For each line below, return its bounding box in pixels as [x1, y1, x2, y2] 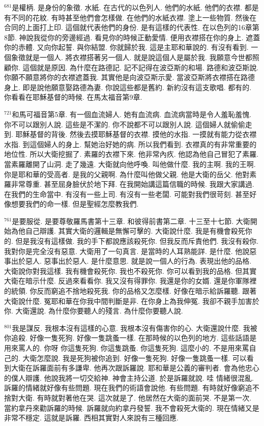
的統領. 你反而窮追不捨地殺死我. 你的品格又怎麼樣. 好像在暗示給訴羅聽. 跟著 [4, 286, 257, 296]
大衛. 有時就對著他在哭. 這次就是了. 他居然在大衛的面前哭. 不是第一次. [18, 392, 252, 403]
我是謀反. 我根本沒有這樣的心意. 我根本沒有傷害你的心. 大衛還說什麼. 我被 [12, 322, 257, 333]
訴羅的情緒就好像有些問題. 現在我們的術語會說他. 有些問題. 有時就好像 [4, 382, 238, 393]
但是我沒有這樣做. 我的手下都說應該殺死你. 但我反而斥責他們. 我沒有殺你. [15, 236, 259, 246]
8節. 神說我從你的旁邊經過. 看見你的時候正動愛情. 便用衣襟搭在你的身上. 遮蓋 [4, 32, 260, 42]
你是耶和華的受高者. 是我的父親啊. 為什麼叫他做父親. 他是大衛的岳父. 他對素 [4, 168, 257, 179]
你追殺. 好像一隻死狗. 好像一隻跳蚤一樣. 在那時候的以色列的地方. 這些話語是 [4, 332, 257, 343]
